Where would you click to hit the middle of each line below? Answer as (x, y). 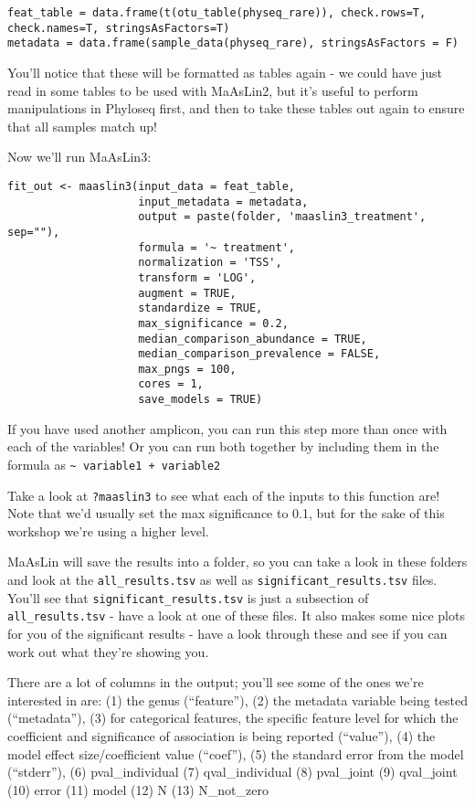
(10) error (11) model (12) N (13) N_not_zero (138, 789)
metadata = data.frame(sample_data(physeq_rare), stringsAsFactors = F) (233, 43)
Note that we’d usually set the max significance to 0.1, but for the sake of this (226, 513)
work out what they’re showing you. (108, 651)
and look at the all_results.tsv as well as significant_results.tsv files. (222, 580)
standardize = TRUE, (201, 308)
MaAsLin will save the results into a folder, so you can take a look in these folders (237, 562)
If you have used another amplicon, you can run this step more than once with (227, 428)
